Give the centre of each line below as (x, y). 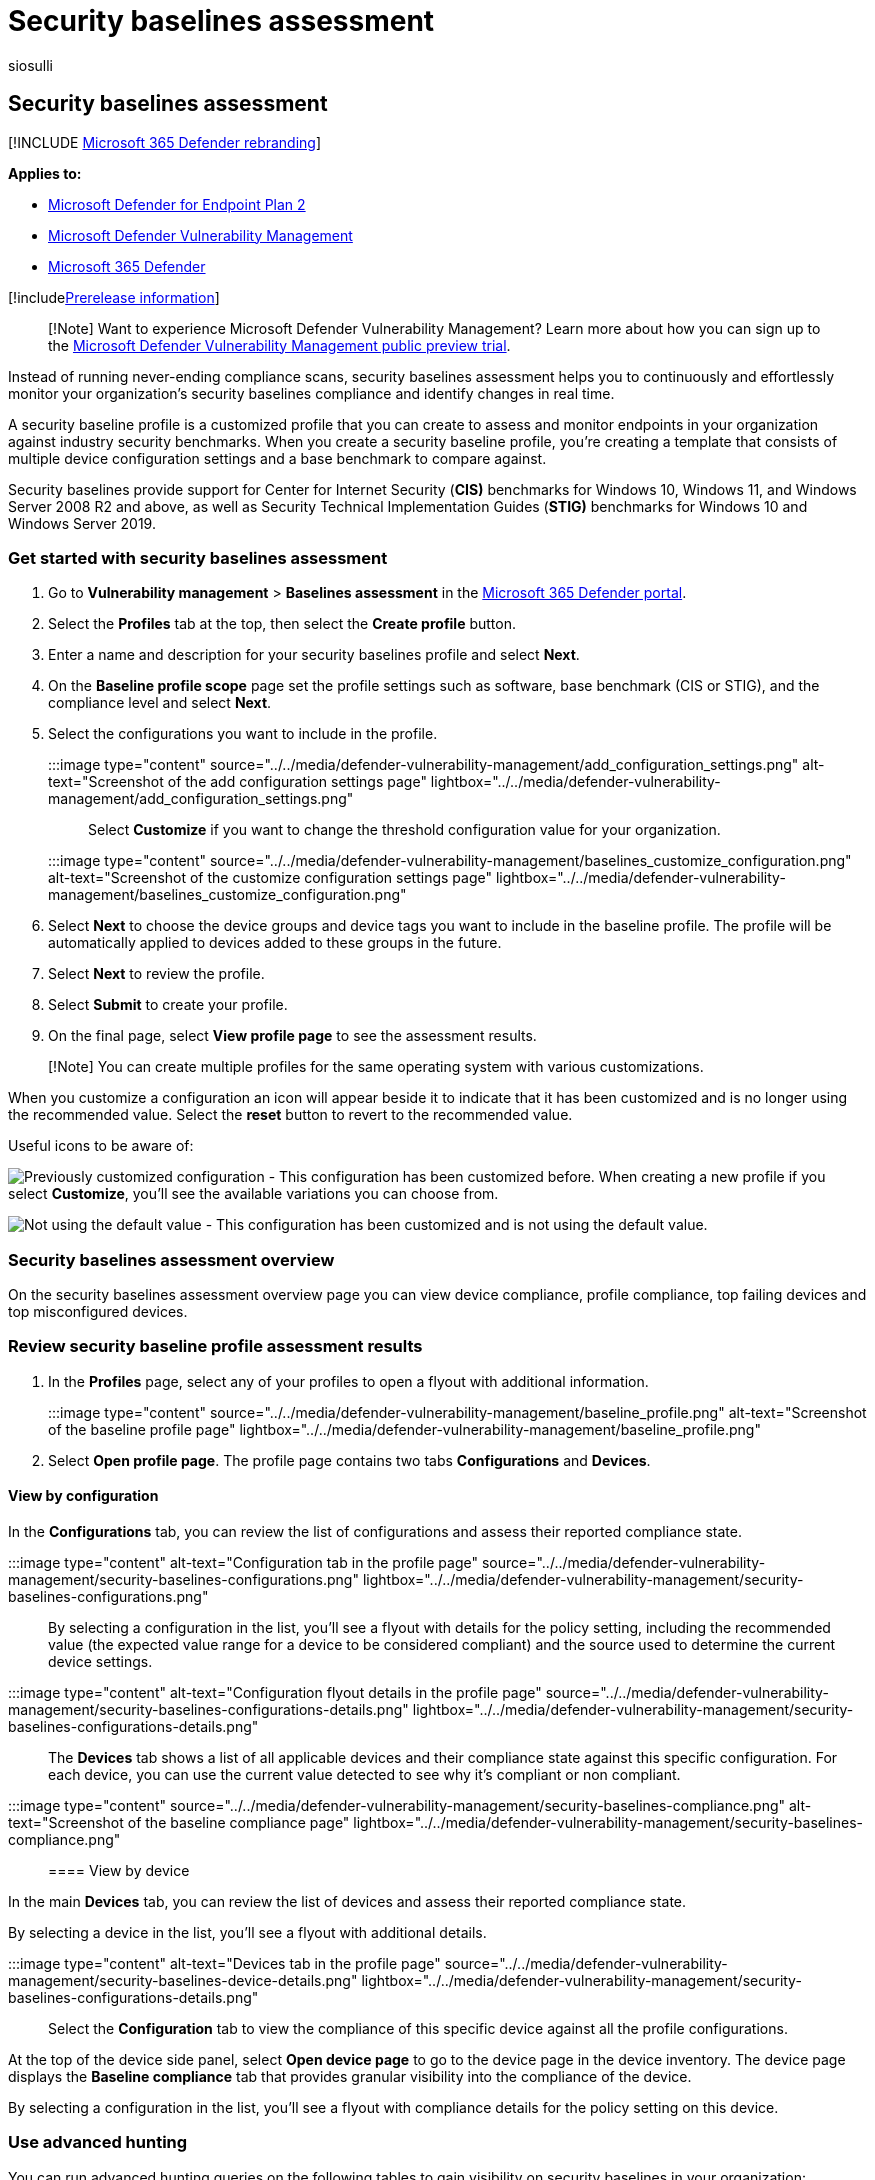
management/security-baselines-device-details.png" (183, 1981)
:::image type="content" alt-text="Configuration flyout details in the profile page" (275, 1693)
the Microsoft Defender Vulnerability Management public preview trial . (279, 345)
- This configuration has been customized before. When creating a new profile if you (547, 1177)
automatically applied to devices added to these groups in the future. (275, 943)
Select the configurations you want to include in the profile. (243, 734)
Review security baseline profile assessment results (215, 1346)
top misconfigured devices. (98, 1312)
